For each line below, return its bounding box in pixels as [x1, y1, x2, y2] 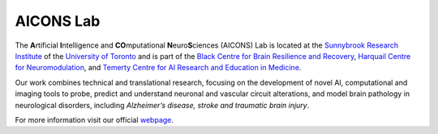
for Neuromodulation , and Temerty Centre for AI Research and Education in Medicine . [15, 63, 302, 73]
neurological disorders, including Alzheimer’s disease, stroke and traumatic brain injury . [15, 100, 310, 110]
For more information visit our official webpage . [15, 115, 174, 124]
